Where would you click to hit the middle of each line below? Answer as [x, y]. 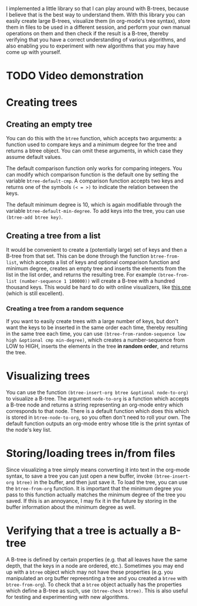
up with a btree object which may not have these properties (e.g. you [90, 572]
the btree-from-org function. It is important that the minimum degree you [94, 489]
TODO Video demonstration [75, 76]
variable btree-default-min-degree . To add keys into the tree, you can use [96, 211]
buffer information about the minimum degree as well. [71, 507]
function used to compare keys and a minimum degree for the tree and [91, 145]
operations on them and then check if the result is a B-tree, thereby [87, 33]
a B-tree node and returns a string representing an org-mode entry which [95, 405]
